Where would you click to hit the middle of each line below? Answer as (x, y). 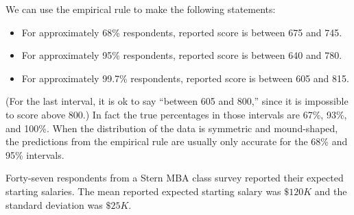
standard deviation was (54, 204)
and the (331, 191)
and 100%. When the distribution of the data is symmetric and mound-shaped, (172, 128)
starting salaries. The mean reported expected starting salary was (143, 191)
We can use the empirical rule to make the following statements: (141, 9)
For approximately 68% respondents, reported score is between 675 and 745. (182, 32)
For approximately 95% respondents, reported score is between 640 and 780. (182, 55)
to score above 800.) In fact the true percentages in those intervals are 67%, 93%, (176, 114)
